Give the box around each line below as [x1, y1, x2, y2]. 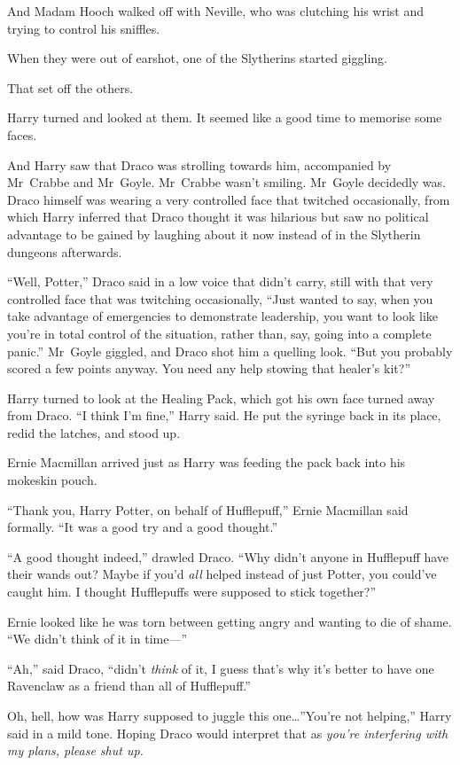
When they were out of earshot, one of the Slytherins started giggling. [7, 49, 387, 67]
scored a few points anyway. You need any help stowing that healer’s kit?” [7, 359, 410, 378]
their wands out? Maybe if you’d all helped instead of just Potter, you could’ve [7, 565, 437, 583]
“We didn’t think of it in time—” [7, 629, 188, 648]
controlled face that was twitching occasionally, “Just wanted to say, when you [7, 289, 433, 308]
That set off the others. [7, 78, 134, 97]
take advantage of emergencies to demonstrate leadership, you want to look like [7, 307, 439, 325]
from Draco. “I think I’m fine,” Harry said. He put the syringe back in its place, [7, 406, 441, 425]
